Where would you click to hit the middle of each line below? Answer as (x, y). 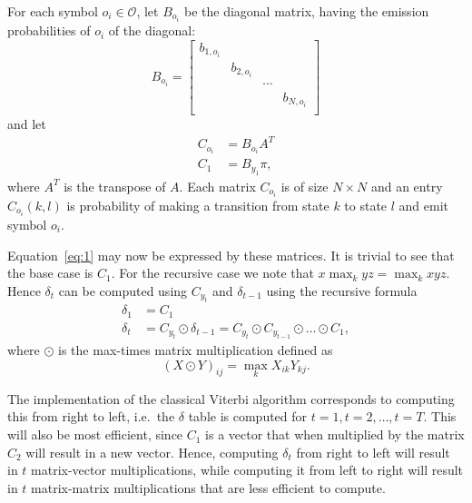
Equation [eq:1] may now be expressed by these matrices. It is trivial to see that (231, 255)
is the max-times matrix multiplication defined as (196, 350)
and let (27, 124)
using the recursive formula (342, 290)
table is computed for (248, 416)
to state (366, 205)
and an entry (407, 186)
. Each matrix (217, 186)
